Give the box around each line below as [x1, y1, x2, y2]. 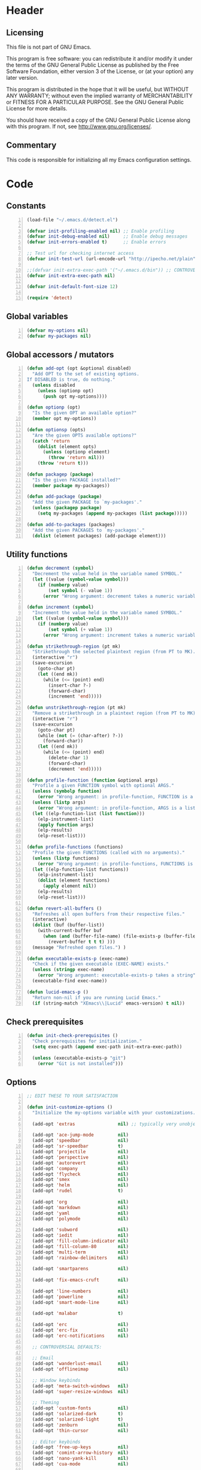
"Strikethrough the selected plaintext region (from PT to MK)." [32, 649, 199, 655]
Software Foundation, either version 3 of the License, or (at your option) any [6, 68, 194, 75]
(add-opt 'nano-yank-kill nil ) [32, 1456, 129, 1462]
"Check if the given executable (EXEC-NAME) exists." [32, 961, 169, 967]
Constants [6, 201, 46, 211]
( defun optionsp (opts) [26, 426, 86, 432]
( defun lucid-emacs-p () [26, 989, 89, 995]
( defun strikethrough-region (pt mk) [26, 643, 121, 650]
